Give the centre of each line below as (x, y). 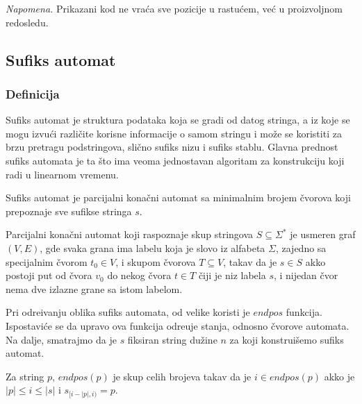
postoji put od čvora (49, 275)
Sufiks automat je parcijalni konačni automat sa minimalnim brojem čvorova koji (178, 197)
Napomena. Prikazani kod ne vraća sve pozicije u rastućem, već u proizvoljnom (174, 8)
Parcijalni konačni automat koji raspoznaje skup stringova (130, 234)
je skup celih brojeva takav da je (182, 376)
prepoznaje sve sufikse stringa (69, 211)
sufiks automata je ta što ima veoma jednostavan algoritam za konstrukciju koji (175, 160)
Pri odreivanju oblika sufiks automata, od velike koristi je (128, 312)
